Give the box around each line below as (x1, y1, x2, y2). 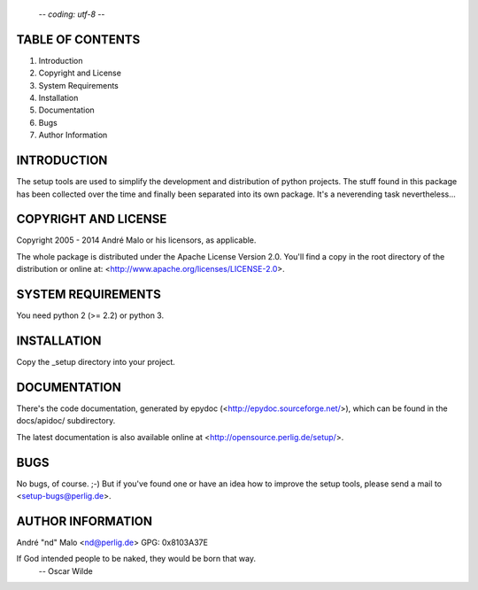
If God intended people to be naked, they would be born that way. (16, 554, 257, 564)
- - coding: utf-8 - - (38, 9, 105, 19)
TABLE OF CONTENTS (16, 32, 141, 47)
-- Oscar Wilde (38, 565, 93, 576)
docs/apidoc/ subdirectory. (16, 415, 116, 426)
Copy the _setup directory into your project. (16, 357, 176, 368)
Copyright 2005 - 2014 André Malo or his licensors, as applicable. (16, 235, 257, 245)
